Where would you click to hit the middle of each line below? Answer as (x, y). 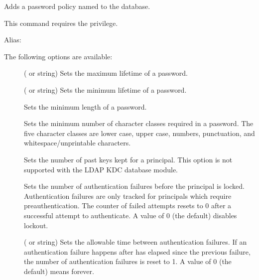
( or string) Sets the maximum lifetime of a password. (106, 73)
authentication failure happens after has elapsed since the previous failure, (137, 251)
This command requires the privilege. (61, 23)
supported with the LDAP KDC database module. (101, 169)
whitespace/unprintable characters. (77, 143)
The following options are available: (58, 56)
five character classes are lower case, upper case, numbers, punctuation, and (139, 133)
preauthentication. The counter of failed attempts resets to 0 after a (128, 206)
